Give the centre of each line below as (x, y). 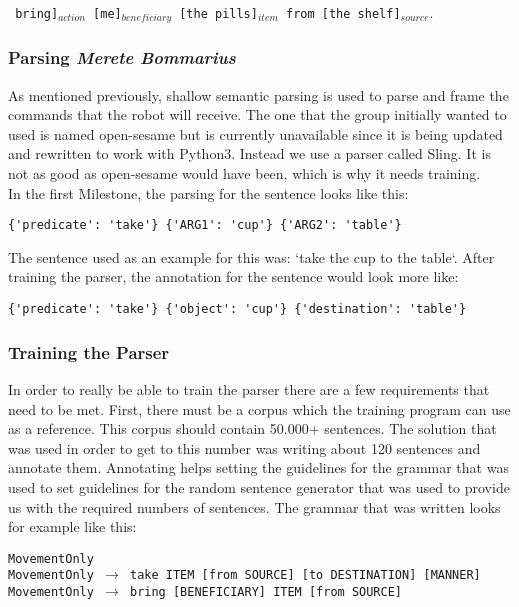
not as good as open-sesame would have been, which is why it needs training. (244, 173)
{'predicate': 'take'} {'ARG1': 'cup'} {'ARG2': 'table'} (205, 225)
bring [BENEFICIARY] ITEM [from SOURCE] (266, 592)
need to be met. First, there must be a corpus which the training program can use (259, 408)
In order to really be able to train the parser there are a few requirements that (249, 388)
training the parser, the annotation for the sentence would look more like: (233, 276)
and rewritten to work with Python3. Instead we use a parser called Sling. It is (249, 153)
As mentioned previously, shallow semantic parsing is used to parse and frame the (258, 94)
